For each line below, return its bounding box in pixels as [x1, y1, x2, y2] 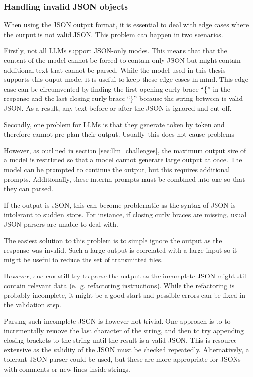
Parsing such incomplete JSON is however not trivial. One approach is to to [4, 316, 231, 326]
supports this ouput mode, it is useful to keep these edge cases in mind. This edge [4, 74, 248, 84]
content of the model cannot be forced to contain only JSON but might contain [4, 55, 241, 65]
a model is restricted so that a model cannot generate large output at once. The [4, 155, 242, 165]
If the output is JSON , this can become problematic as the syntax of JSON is [4, 199, 235, 210]
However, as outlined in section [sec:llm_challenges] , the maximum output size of [4, 145, 246, 155]
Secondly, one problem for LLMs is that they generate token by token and [4, 119, 225, 129]
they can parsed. [4, 183, 53, 194]
